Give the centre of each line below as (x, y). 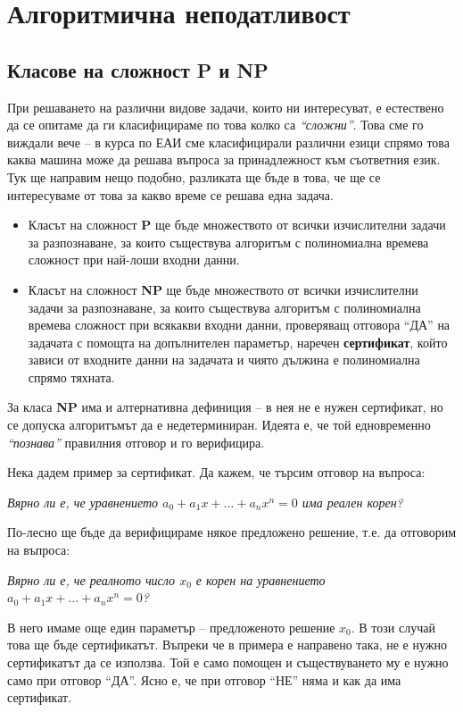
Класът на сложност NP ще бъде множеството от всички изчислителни (223, 289)
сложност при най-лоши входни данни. (134, 260)
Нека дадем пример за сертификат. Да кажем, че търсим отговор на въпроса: (216, 472)
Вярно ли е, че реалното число (91, 579)
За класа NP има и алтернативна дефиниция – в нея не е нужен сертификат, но (225, 407)
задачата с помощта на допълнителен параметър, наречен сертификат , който (238, 342)
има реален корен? (352, 502)
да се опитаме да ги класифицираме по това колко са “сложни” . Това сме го (215, 125)
